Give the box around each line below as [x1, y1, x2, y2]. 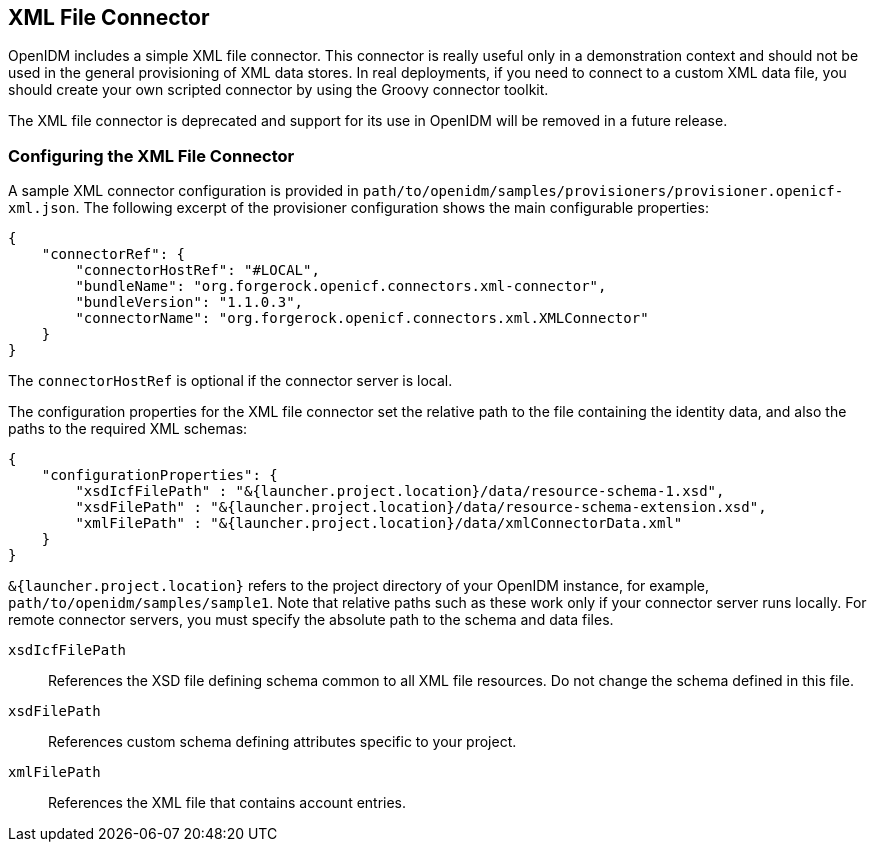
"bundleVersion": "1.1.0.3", [75, 294, 304, 311]
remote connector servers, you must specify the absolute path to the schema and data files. [8, 611, 614, 629]
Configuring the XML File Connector [8, 145, 295, 166]
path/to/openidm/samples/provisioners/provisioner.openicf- [362, 183, 844, 200]
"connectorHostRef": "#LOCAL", [75, 262, 320, 279]
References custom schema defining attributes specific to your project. [48, 733, 517, 751]
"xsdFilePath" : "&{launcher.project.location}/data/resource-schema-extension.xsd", [75, 499, 767, 516]
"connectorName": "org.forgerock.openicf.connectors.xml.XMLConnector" [75, 310, 649, 327]
